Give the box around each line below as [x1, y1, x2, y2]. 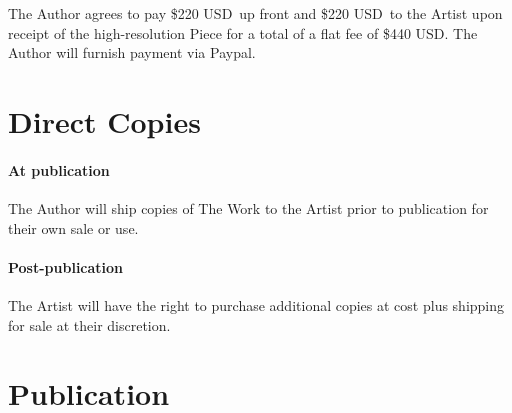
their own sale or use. [8, 217, 139, 238]
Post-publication [8, 256, 124, 277]
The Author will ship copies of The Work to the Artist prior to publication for [8, 197, 489, 218]
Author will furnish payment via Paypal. [8, 42, 256, 63]
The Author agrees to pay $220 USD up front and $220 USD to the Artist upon [8, 3, 503, 23]
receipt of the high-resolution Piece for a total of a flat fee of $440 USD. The [8, 22, 478, 43]
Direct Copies [8, 100, 201, 141]
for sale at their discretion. [8, 314, 171, 335]
